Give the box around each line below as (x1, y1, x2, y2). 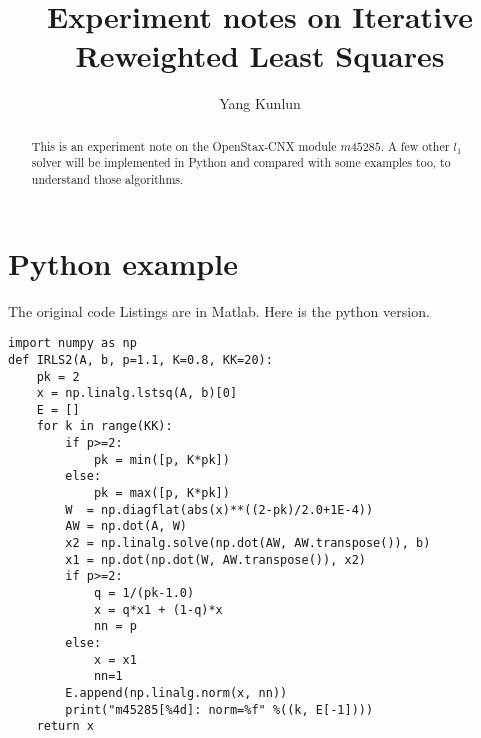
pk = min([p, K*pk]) (93, 452, 230, 467)
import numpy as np (8, 336, 137, 351)
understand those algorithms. (31, 171, 184, 188)
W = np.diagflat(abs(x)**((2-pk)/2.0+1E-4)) (65, 502, 374, 517)
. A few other (380, 137, 450, 154)
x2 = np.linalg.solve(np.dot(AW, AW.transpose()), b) (65, 536, 431, 551)
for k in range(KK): (36, 419, 173, 434)
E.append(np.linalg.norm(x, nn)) (65, 685, 288, 700)
